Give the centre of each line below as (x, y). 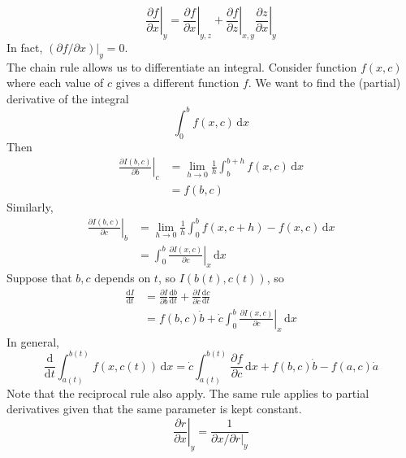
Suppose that (39, 278)
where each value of (55, 83)
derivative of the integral (68, 98)
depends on (123, 278)
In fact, (25, 47)
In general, (33, 341)
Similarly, (30, 207)
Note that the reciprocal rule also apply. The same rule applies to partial (188, 393)
